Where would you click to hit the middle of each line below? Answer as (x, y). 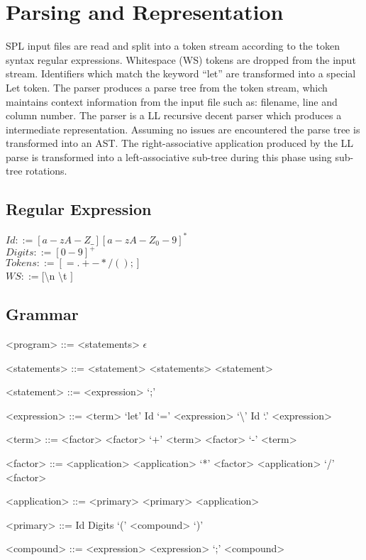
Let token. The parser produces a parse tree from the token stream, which (167, 87)
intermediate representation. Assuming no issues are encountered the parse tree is (183, 129)
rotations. (46, 171)
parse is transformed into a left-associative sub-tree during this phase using (169, 157)
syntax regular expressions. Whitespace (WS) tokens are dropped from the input (181, 59)
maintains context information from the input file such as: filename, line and (172, 101)
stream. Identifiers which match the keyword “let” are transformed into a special (181, 73)
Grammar (42, 314)
